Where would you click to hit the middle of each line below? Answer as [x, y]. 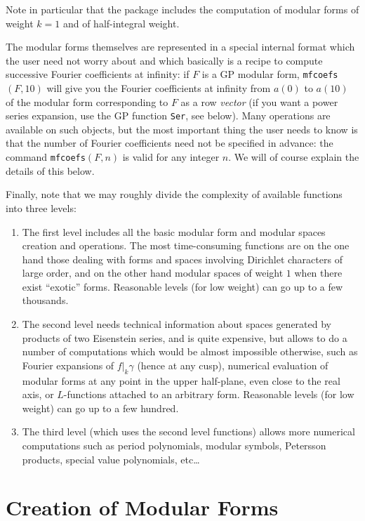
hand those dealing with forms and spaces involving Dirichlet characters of [182, 259]
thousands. [45, 300]
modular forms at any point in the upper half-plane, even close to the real [181, 380]
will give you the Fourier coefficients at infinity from [159, 88]
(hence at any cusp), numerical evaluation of [233, 365]
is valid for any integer [171, 157]
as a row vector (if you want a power [259, 101]
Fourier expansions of [68, 365]
